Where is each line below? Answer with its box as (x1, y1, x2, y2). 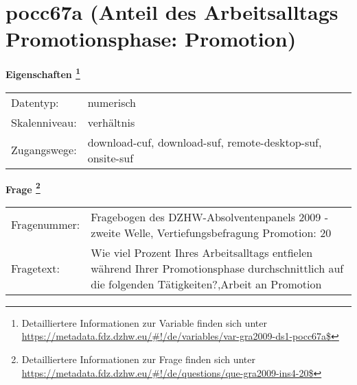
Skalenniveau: (11, 114, 77, 130)
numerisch (87, 94, 136, 110)
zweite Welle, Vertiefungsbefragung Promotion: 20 (91, 224, 332, 240)
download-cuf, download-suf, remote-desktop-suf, (87, 134, 322, 150)
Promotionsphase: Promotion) (5, 25, 297, 53)
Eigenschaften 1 (5, 65, 80, 81)
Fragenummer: (11, 216, 80, 233)
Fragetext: (11, 260, 60, 276)
